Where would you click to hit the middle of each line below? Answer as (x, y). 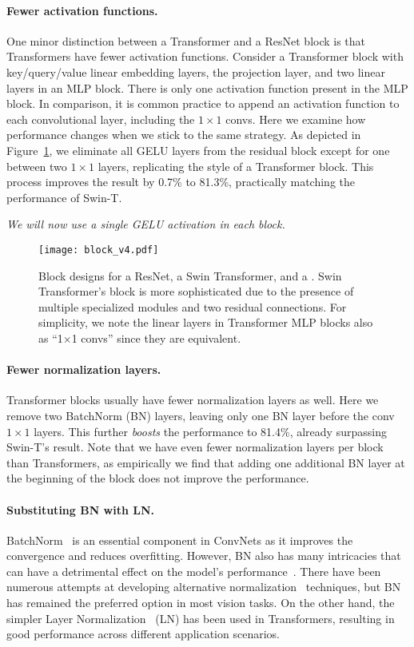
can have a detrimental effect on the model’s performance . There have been (194, 571)
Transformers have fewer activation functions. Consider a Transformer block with (205, 56)
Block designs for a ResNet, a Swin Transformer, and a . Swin (190, 275)
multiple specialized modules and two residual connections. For (193, 306)
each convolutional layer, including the (101, 119)
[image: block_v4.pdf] (99, 250)
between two (37, 166)
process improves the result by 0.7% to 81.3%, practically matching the (181, 182)
